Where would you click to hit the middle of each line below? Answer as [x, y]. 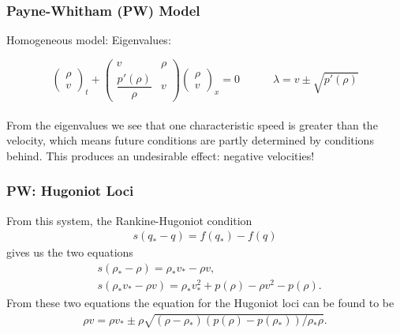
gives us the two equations [70, 252]
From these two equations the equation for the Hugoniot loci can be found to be [200, 303]
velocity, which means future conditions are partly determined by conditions [190, 140]
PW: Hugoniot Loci [70, 191]
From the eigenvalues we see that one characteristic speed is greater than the [192, 124]
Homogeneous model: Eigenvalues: [89, 40]
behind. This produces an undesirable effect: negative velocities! [161, 155]
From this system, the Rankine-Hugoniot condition [129, 220]
